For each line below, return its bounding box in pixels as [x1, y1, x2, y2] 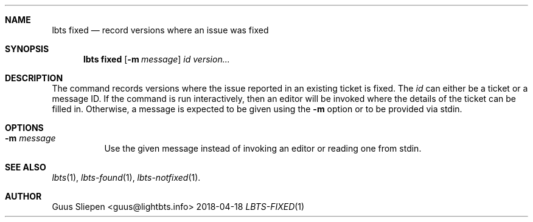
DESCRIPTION [5, 73, 63, 83]
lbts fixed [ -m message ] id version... [83, 54, 230, 64]
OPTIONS [5, 123, 44, 133]
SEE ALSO [5, 162, 46, 172]
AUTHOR [5, 191, 42, 201]
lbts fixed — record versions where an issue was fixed [52, 25, 269, 35]
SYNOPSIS [5, 44, 49, 54]
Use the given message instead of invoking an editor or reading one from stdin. [104, 143, 422, 153]
